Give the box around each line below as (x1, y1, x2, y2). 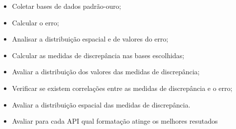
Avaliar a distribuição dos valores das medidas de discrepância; (12, 66, 200, 77)
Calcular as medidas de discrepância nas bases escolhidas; (12, 50, 185, 60)
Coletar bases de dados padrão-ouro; (12, 1, 121, 11)
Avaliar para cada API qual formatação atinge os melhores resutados (12, 116, 218, 126)
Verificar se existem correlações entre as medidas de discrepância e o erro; (12, 83, 233, 93)
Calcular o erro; (12, 17, 59, 27)
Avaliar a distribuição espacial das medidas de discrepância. (12, 99, 191, 109)
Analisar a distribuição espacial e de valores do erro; (12, 34, 169, 44)
